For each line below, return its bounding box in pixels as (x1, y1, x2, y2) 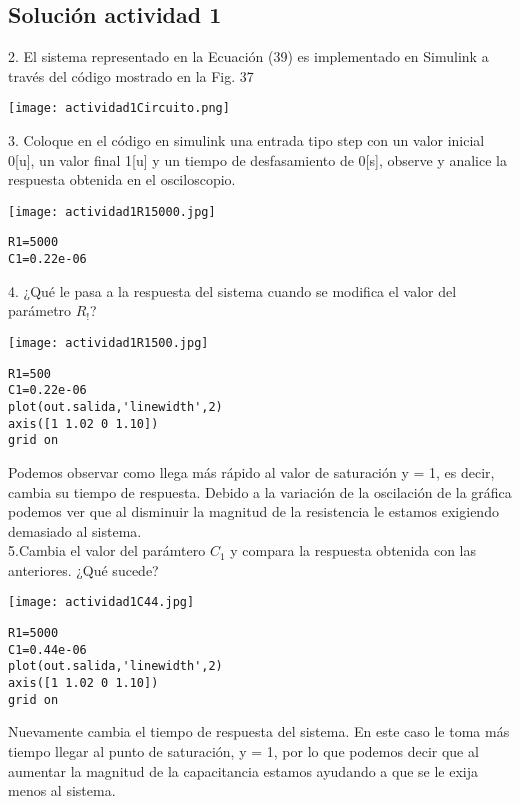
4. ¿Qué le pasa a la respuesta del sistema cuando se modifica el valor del (8, 280, 457, 301)
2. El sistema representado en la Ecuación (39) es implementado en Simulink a (8, 46, 489, 67)
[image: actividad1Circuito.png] (8, 101, 230, 116)
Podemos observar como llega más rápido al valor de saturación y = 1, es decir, (8, 461, 495, 482)
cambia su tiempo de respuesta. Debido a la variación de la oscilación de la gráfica (8, 481, 512, 502)
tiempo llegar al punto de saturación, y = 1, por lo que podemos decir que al (8, 741, 479, 762)
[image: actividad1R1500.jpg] (8, 335, 209, 350)
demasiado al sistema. (8, 520, 142, 541)
